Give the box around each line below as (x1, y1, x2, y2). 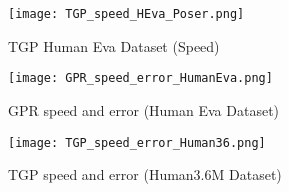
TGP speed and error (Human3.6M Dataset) (8, 164, 282, 185)
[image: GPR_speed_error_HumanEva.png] (8, 71, 273, 86)
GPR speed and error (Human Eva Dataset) (8, 99, 280, 120)
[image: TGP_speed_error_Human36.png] (8, 135, 266, 150)
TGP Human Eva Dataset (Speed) (8, 35, 220, 56)
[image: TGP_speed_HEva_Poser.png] (8, 7, 245, 21)
